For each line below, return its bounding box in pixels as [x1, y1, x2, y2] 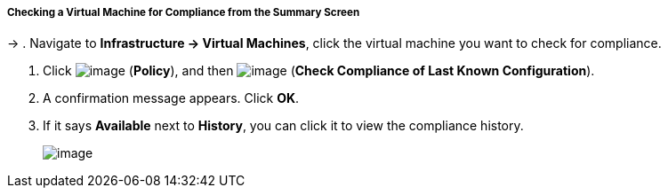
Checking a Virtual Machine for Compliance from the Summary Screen [7, 6, 360, 19]
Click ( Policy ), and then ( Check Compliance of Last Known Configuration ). [43, 63, 595, 79]
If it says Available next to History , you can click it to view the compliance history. [43, 118, 524, 134]
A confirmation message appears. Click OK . [43, 90, 300, 106]
